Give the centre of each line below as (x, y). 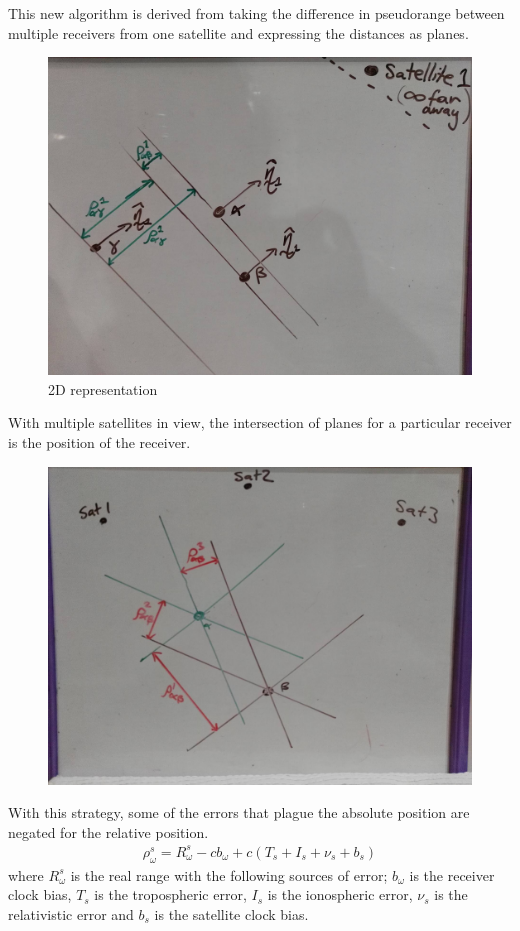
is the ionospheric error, (340, 894)
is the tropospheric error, (170, 894)
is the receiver (452, 874)
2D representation (103, 388)
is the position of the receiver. (99, 441)
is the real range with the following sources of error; (229, 874)
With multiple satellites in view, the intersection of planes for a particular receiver (260, 422)
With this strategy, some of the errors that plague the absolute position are (239, 812)
